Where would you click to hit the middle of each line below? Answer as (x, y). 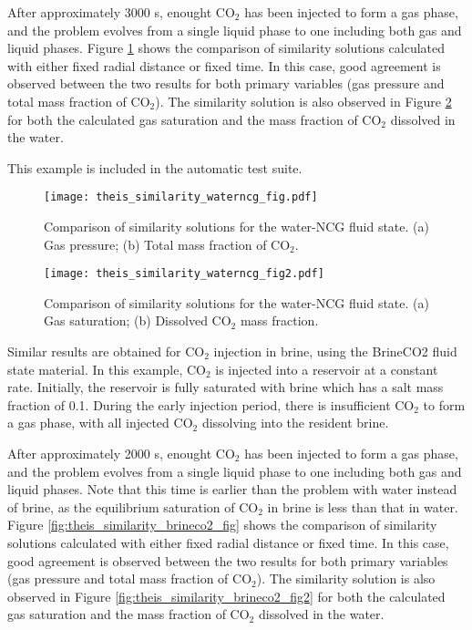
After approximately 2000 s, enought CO (121, 453)
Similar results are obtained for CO (106, 351)
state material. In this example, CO (107, 369)
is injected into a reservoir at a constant (327, 369)
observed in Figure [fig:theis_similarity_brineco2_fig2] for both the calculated (226, 596)
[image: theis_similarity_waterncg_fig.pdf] (181, 197)
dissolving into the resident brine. (295, 423)
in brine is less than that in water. (363, 506)
